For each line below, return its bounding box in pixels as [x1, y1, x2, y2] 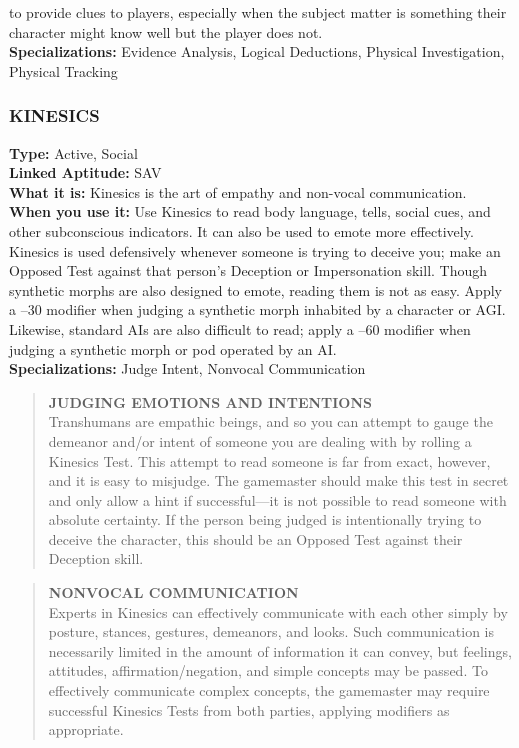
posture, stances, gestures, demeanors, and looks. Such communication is [48, 621, 495, 642]
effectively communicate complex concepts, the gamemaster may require [48, 680, 490, 701]
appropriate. [48, 719, 124, 740]
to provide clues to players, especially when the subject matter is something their [9, 2, 507, 22]
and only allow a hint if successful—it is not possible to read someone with [48, 489, 507, 510]
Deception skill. [48, 548, 144, 569]
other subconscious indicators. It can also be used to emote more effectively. [9, 220, 474, 241]
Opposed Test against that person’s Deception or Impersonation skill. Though [9, 260, 488, 281]
